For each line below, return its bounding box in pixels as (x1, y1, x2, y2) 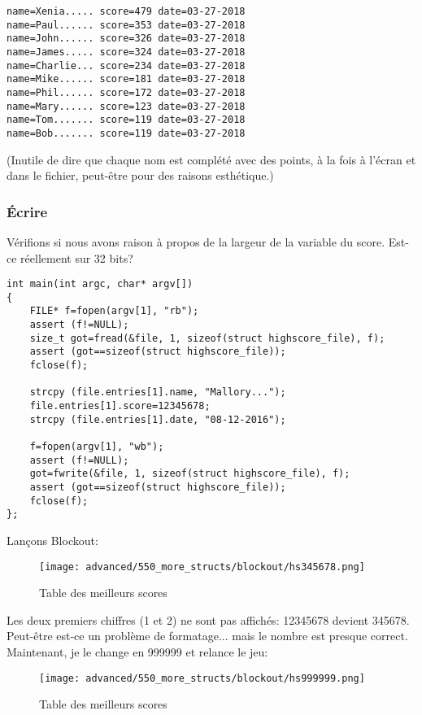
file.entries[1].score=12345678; (29, 400, 211, 412)
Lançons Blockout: (7, 531, 98, 548)
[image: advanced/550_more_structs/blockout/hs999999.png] (39, 672, 365, 684)
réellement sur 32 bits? (20, 249, 133, 266)
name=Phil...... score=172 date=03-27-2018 (7, 86, 246, 98)
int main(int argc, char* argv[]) (7, 278, 194, 290)
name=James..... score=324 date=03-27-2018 (7, 46, 246, 58)
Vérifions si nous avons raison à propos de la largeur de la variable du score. (7, 233, 385, 250)
